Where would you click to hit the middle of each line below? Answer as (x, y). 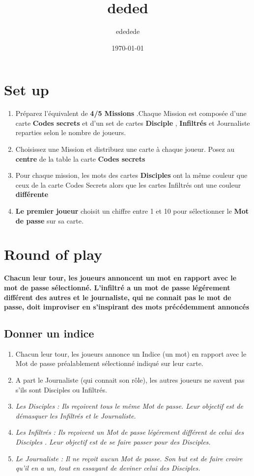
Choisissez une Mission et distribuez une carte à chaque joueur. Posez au (125, 149)
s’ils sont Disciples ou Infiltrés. (61, 389)
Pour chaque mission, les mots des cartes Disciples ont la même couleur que (131, 175)
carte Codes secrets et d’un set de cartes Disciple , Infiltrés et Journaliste (133, 123)
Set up (27, 90)
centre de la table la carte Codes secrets (80, 158)
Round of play (53, 254)
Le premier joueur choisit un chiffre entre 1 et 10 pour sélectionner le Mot (132, 211)
